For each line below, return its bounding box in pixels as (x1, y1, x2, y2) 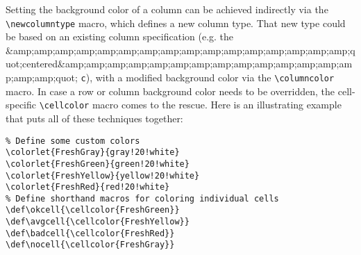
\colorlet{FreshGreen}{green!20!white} (6, 158, 190, 169)
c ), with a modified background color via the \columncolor (81, 70, 335, 85)
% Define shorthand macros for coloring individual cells (6, 193, 279, 204)
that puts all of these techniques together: (6, 110, 183, 125)
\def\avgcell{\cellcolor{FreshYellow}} (6, 217, 190, 227)
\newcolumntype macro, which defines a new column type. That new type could (6, 15, 346, 30)
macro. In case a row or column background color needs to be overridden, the (6, 83, 335, 98)
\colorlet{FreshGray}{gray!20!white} (6, 147, 180, 158)
